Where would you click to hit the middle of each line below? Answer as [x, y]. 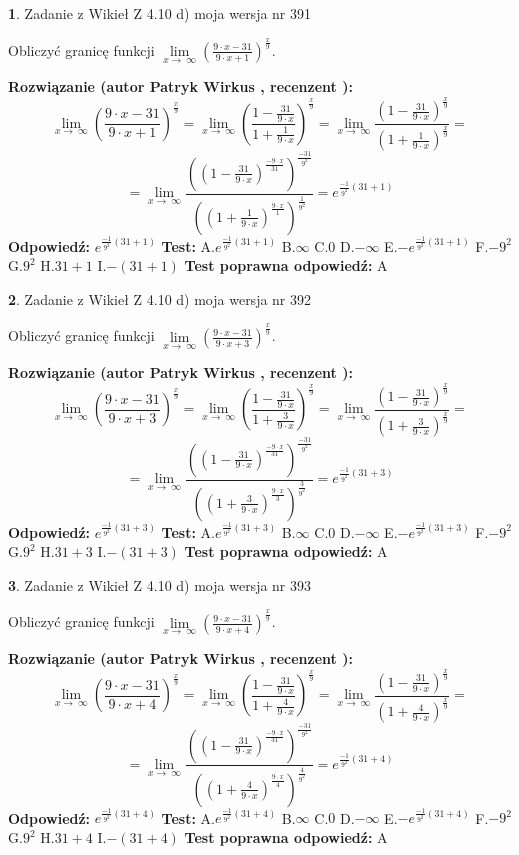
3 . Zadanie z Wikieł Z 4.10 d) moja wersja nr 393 [160, 584]
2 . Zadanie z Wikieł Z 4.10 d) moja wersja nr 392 [160, 298]
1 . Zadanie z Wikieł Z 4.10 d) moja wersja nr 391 [160, 13]
